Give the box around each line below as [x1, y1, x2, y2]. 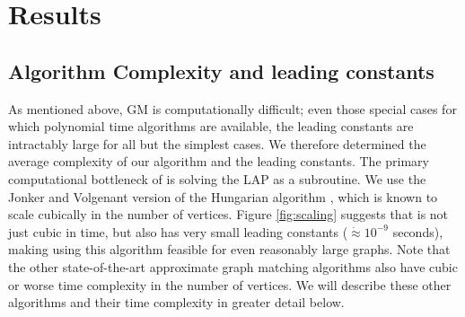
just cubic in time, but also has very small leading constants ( [8, 222, 348, 241]
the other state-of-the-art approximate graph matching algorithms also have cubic [8, 257, 458, 276]
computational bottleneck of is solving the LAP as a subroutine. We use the [8, 169, 426, 188]
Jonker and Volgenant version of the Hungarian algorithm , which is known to [8, 187, 438, 206]
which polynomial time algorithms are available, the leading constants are [8, 117, 414, 136]
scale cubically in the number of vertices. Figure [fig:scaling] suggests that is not [8, 205, 449, 224]
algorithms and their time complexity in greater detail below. [8, 293, 345, 312]
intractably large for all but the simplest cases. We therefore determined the [8, 134, 426, 153]
